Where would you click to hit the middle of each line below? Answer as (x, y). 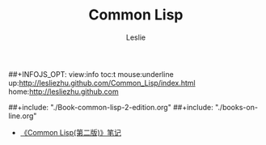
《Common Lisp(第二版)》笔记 (71, 132)
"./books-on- (236, 107)
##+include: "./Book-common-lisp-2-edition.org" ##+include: (111, 107)
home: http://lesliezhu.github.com (63, 92)
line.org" (23, 116)
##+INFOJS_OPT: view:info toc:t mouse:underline (91, 74)
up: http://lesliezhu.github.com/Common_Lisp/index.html (102, 83)
